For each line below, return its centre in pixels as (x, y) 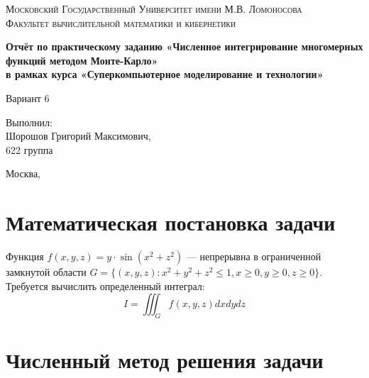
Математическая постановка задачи (171, 222)
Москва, (23, 173)
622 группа (29, 149)
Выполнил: (29, 122)
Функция (25, 256)
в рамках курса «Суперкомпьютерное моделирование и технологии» (165, 74)
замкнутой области (46, 272)
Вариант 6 (28, 98)
